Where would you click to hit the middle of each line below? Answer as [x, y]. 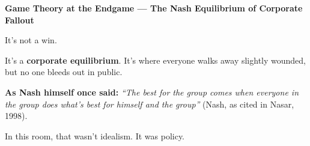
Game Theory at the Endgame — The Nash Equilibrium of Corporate [154, 8]
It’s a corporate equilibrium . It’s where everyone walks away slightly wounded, [155, 60]
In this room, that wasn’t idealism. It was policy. [95, 135]
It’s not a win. [31, 40]
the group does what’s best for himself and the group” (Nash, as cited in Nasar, [150, 104]
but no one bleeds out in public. [64, 72]
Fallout [20, 20]
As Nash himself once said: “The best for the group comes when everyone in [152, 92]
